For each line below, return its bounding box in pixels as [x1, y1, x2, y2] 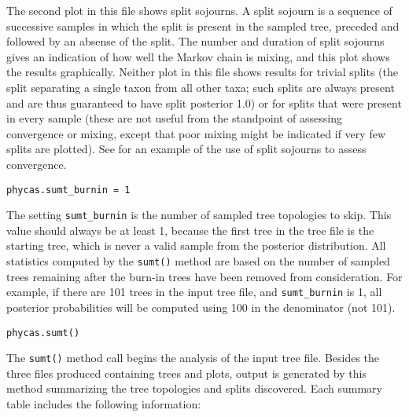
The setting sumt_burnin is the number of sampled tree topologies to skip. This [6, 207, 392, 223]
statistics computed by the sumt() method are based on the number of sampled [6, 253, 390, 269]
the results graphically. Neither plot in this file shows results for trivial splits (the [6, 64, 398, 80]
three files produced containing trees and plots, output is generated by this [6, 364, 367, 381]
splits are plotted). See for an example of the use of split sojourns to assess [6, 141, 367, 157]
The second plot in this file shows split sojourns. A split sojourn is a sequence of [6, 2, 392, 18]
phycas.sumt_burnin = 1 [6, 184, 131, 196]
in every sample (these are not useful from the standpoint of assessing [6, 110, 342, 126]
